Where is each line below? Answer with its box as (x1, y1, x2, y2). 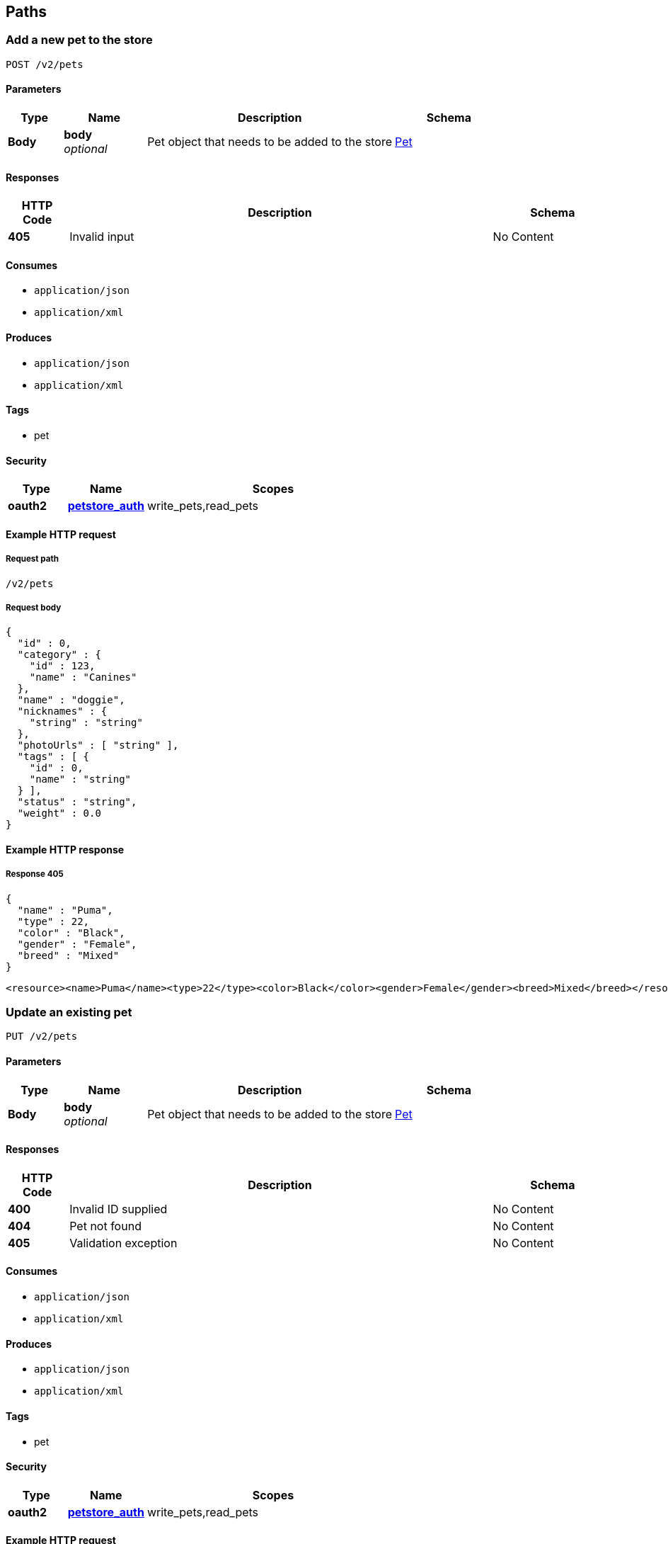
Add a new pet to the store (6, 33, 153, 47)
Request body (6, 602, 62, 613)
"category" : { (17, 649, 101, 661)
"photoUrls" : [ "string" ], (17, 739, 179, 751)
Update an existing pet (6, 1005, 132, 1020)
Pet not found (69, 1218, 142, 1233)
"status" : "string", (17, 796, 137, 808)
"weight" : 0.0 (17, 807, 101, 819)
